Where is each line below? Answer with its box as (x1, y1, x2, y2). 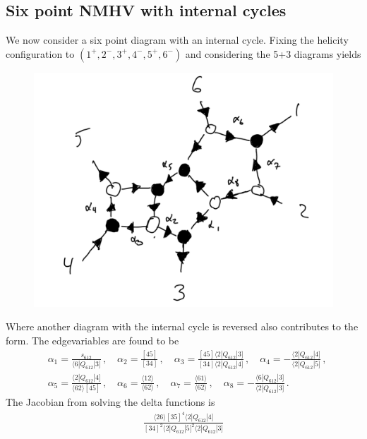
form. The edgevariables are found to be (6, 333, 179, 348)
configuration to (6, 46, 75, 61)
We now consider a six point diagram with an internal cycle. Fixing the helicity (6, 32, 349, 47)
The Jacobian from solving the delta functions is (6, 394, 215, 409)
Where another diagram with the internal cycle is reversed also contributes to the (6, 319, 359, 334)
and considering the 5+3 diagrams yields (185, 46, 361, 61)
